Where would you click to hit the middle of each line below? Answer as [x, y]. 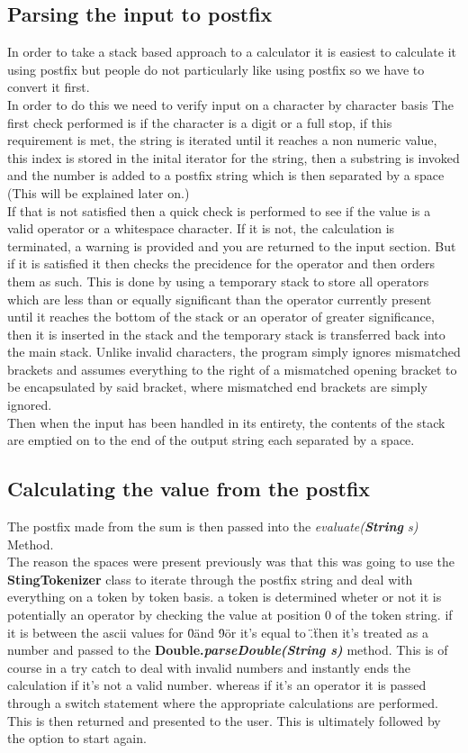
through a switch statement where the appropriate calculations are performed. [223, 703]
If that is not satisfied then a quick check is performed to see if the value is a [219, 210]
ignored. [30, 405]
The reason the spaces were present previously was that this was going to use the [231, 562]
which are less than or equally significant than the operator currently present [220, 299]
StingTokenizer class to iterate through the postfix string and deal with [210, 579]
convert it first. [49, 87]
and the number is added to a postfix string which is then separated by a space [226, 175]
